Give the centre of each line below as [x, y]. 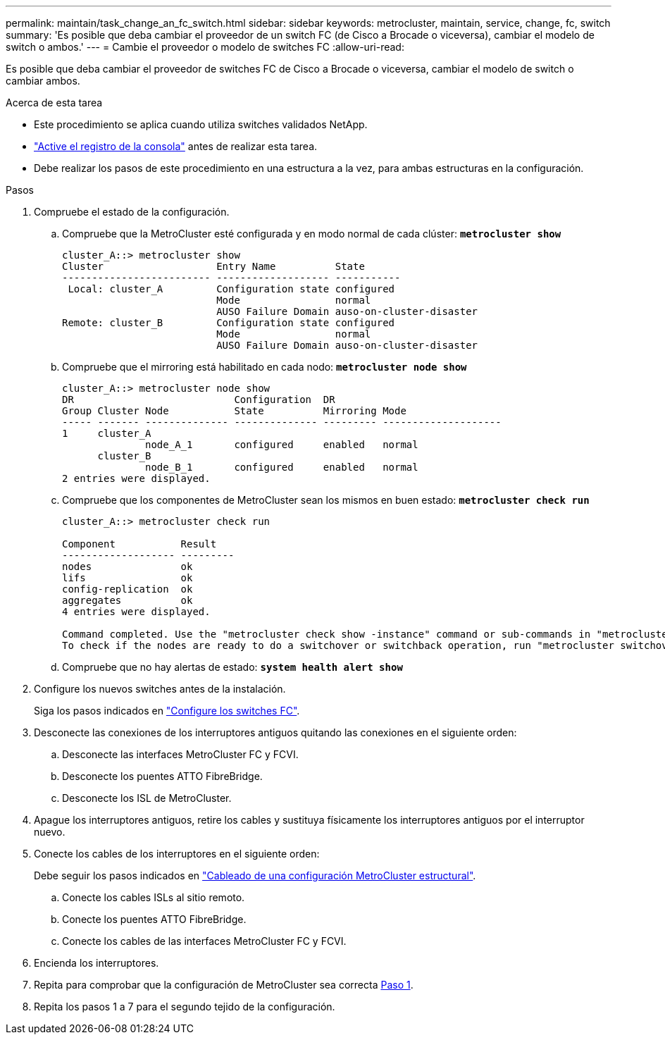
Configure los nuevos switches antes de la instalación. [160, 689]
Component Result [139, 544]
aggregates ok [128, 600]
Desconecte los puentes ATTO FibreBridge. [162, 776]
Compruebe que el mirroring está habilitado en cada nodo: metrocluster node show [265, 367]
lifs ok [128, 578]
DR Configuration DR [199, 400]
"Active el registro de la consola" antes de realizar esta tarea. [176, 146]
